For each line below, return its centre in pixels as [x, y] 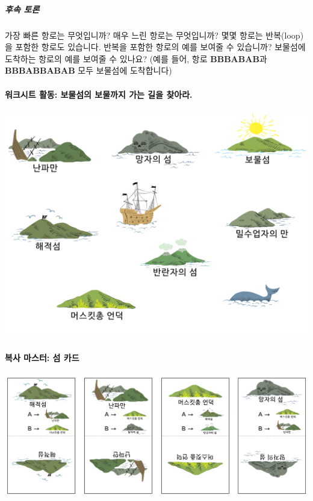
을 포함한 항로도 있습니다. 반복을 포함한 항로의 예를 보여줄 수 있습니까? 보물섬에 [155, 47]
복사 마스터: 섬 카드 [42, 357]
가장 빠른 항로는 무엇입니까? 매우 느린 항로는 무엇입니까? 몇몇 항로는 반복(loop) [154, 35]
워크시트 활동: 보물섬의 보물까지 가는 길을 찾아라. [99, 94]
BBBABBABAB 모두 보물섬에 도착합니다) [88, 70]
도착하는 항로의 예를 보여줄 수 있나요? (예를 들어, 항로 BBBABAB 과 [136, 58]
